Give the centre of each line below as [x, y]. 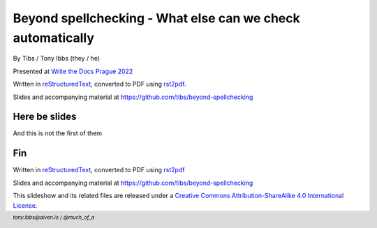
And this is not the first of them [58, 133]
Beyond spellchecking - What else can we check [156, 18]
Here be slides [45, 117]
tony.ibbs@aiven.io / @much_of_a [54, 217]
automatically [53, 38]
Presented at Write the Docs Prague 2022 [73, 71]
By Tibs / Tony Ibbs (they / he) [57, 59]
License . [25, 205]
